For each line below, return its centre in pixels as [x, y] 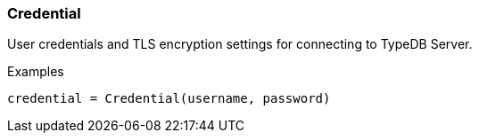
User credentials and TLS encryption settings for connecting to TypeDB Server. [240, 44]
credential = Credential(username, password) [169, 99]
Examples [36, 72]
